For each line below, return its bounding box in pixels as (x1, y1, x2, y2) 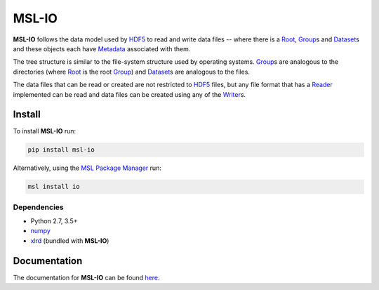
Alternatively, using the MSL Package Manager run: (13, 164, 161, 172)
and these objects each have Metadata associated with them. (13, 44, 191, 53)
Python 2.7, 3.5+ (30, 217, 78, 225)
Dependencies (13, 202, 65, 212)
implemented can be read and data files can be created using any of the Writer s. (13, 90, 246, 98)
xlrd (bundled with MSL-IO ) (30, 236, 109, 245)
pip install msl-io (27, 146, 95, 154)
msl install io (27, 183, 80, 191)
